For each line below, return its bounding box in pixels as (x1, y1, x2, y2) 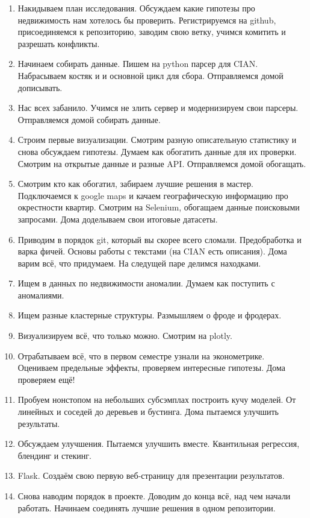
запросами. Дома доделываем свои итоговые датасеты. (17, 212, 218, 225)
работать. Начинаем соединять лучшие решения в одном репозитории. (17, 501, 276, 514)
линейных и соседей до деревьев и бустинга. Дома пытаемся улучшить (17, 405, 279, 418)
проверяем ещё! (17, 373, 75, 385)
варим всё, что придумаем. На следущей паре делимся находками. (17, 256, 261, 269)
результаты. (17, 417, 60, 429)
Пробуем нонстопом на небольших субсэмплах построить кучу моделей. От (17, 393, 296, 406)
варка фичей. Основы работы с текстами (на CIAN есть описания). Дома (17, 245, 287, 257)
